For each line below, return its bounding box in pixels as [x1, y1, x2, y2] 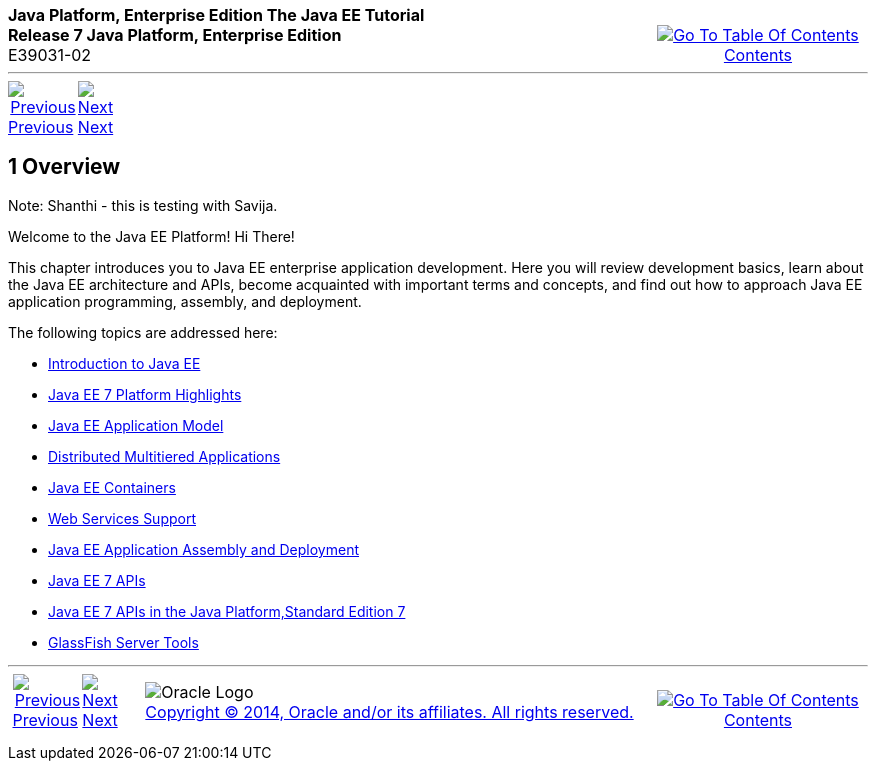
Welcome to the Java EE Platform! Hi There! [8, 227, 295, 245]
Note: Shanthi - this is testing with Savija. [8, 196, 278, 214]
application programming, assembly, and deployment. [8, 292, 362, 310]
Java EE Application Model [48, 416, 224, 434]
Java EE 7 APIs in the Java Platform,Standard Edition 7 [48, 602, 406, 620]
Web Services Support [48, 509, 197, 527]
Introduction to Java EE [48, 354, 201, 372]
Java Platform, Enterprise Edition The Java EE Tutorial [8, 5, 425, 25]
